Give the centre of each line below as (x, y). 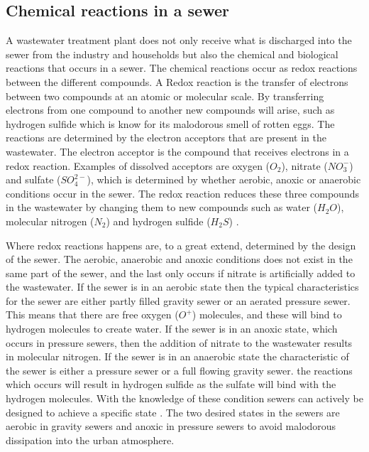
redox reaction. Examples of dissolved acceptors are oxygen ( (138, 165)
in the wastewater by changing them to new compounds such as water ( (161, 207)
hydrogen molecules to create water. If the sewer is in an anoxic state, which (172, 329)
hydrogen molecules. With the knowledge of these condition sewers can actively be (184, 398)
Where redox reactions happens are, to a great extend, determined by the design (181, 245)
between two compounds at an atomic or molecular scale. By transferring (165, 96)
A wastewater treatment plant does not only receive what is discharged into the (179, 40)
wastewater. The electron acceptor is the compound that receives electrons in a (177, 151)
